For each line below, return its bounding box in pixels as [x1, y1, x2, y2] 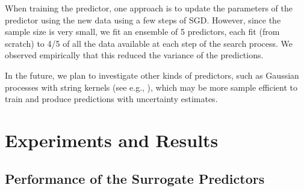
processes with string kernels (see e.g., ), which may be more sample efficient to [5, 80, 297, 93]
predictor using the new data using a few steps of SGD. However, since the [5, 13, 281, 26]
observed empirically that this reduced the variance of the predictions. [5, 49, 264, 61]
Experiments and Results [5, 127, 219, 152]
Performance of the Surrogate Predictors [5, 169, 265, 187]
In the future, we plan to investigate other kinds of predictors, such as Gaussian [5, 68, 299, 81]
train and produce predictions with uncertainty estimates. [5, 92, 218, 105]
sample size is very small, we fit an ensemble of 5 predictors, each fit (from [5, 25, 280, 38]
